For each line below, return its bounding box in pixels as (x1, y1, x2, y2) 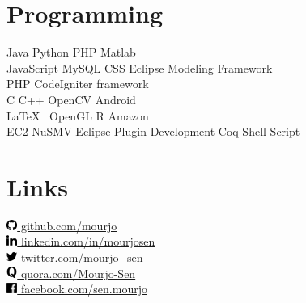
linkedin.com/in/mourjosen (20, 233, 155, 250)
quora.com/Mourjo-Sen (20, 264, 136, 281)
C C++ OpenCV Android (6, 90, 136, 107)
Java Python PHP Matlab (6, 44, 136, 61)
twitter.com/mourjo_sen (20, 249, 143, 265)
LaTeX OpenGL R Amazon (6, 107, 149, 124)
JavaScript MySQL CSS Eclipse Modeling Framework (6, 59, 273, 76)
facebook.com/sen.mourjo (20, 280, 147, 297)
